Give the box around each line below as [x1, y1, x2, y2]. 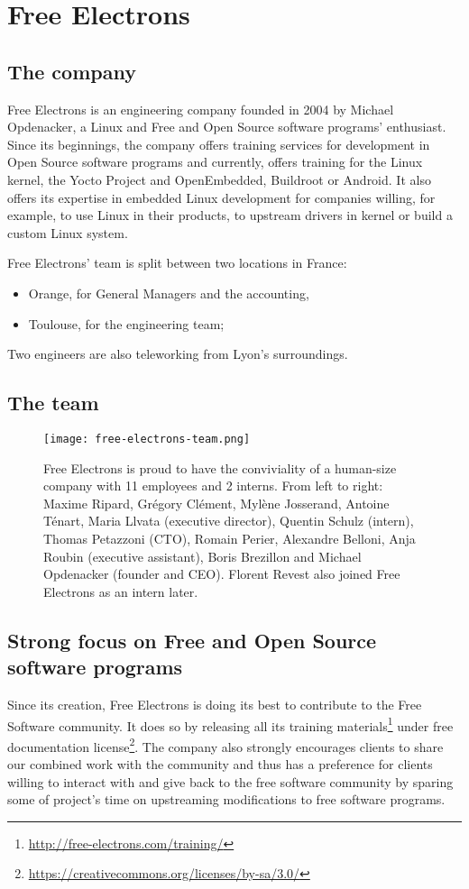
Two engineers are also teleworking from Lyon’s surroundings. [7, 344, 348, 363]
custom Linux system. [7, 223, 128, 242]
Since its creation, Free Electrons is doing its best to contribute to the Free [7, 694, 422, 713]
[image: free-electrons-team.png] [43, 432, 251, 445]
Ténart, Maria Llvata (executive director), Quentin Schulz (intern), [43, 511, 414, 530]
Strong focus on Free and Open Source [7, 626, 377, 654]
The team [7, 389, 99, 417]
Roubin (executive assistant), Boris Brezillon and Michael [43, 546, 362, 565]
